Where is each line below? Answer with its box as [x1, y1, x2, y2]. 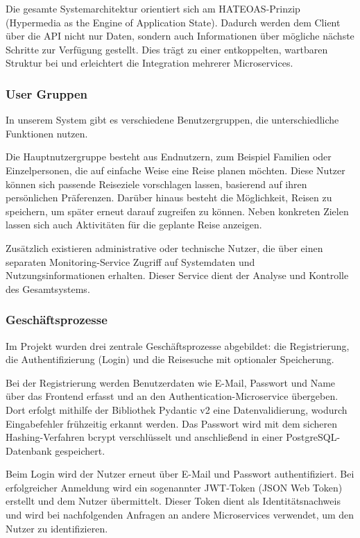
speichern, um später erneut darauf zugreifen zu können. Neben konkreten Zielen [6, 203, 349, 218]
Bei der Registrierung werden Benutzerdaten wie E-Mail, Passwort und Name [6, 375, 336, 389]
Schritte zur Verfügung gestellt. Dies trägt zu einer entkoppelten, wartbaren [6, 42, 328, 56]
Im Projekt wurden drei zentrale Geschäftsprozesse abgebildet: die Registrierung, [6, 338, 350, 353]
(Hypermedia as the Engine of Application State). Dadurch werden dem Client [6, 15, 341, 29]
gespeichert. [55, 443, 105, 457]
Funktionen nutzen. [6, 126, 88, 140]
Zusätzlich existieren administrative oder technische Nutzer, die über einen [6, 240, 323, 255]
